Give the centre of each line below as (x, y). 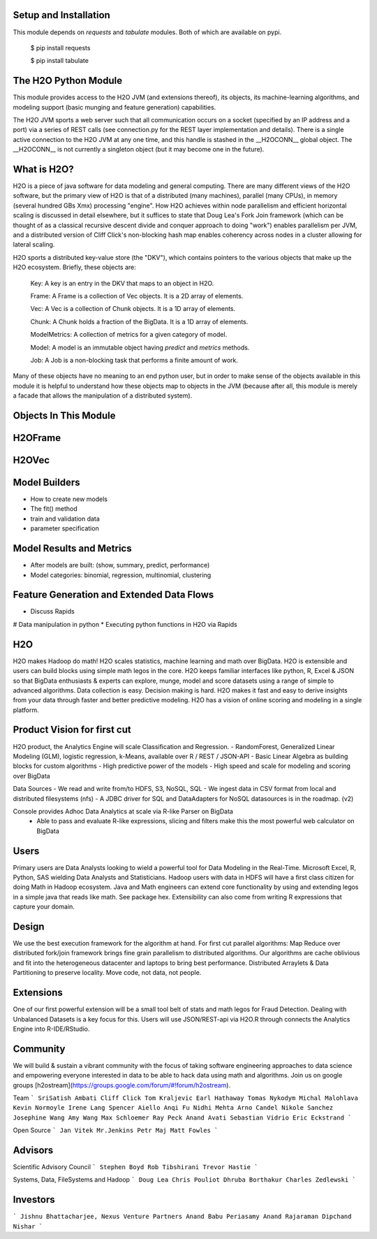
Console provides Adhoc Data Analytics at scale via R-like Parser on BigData (123, 811)
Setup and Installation (62, 15)
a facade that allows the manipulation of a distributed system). (103, 396)
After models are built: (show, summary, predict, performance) (120, 565)
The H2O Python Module (67, 81)
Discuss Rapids (52, 611)
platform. (26, 710)
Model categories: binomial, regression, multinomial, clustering (121, 575)
